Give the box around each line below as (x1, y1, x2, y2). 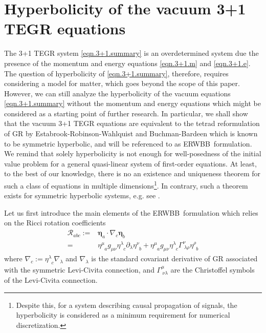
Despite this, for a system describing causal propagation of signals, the (16, 299, 237, 310)
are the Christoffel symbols (170, 264, 255, 275)
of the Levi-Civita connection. (4, 275, 98, 285)
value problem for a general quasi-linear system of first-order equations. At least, (4, 158, 257, 169)
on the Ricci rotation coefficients (4, 217, 106, 228)
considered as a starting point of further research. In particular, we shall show (4, 108, 248, 118)
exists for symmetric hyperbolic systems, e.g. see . (4, 190, 160, 201)
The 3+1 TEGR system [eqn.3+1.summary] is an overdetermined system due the (4, 48, 259, 58)
